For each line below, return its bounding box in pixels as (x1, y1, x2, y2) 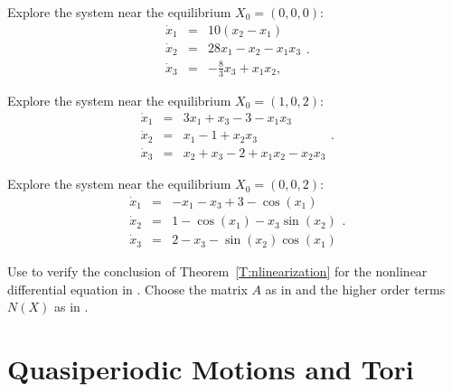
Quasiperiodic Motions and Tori (7, 350, 414, 387)
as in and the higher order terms (265, 279, 446, 298)
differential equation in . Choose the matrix (7, 279, 248, 298)
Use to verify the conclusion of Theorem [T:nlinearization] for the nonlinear (7, 262, 428, 281)
